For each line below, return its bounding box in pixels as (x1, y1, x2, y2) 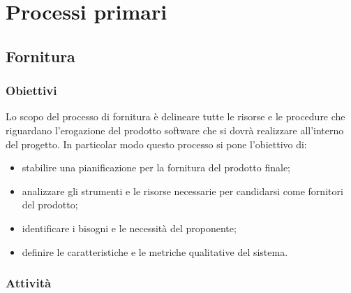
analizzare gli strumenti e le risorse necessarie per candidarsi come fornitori (22, 183, 343, 198)
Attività (6, 274, 52, 292)
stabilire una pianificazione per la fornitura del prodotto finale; (22, 160, 290, 175)
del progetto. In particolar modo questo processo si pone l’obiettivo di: (6, 136, 307, 151)
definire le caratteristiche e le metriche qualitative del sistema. (22, 244, 288, 259)
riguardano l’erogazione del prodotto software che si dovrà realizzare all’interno (6, 122, 344, 137)
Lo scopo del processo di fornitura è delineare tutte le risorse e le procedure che (6, 109, 345, 124)
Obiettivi (6, 82, 57, 99)
